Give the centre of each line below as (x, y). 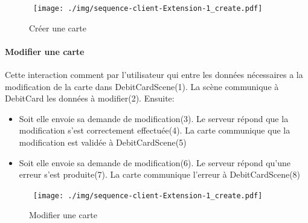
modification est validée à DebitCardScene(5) (103, 142)
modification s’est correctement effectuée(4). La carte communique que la (155, 130)
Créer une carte (58, 27)
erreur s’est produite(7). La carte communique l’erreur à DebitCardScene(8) (160, 174)
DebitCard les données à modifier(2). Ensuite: (90, 98)
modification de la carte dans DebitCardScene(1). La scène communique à (142, 86)
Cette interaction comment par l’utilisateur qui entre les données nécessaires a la (154, 75)
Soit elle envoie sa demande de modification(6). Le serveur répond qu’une (155, 162)
